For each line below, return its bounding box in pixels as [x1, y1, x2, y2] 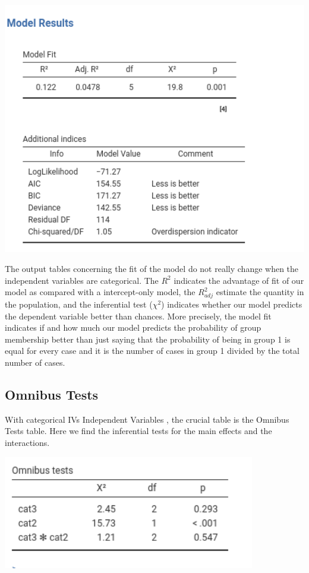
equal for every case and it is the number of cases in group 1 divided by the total [5, 344, 299, 357]
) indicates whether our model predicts [161, 297, 302, 310]
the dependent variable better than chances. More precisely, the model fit [5, 309, 272, 322]
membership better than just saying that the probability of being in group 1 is [5, 333, 291, 345]
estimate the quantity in [216, 286, 304, 298]
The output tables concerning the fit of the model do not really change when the [5, 262, 299, 275]
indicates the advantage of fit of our [174, 274, 304, 286]
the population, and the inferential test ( [5, 297, 153, 310]
